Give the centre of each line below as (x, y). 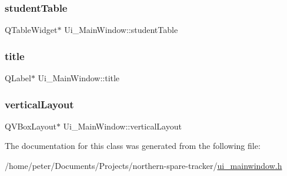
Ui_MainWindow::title (79, 78)
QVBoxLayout (31, 126)
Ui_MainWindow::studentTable (121, 30)
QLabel (18, 78)
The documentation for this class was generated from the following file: (133, 146)
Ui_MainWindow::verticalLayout (122, 126)
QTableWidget (31, 30)
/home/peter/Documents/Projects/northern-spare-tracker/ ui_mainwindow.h (143, 166)
